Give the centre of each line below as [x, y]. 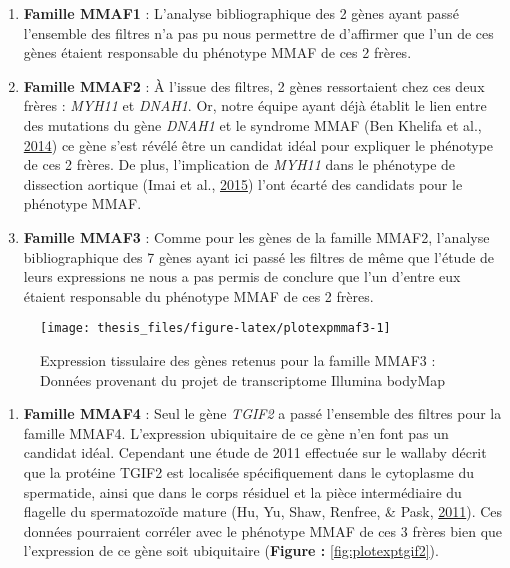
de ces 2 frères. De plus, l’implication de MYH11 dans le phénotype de [239, 164]
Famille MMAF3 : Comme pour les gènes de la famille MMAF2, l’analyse [256, 236]
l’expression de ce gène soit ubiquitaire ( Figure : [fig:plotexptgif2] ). [231, 550]
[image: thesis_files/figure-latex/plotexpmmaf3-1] [215, 328]
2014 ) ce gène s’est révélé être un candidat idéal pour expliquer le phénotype [258, 144]
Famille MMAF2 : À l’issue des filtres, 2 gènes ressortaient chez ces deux [254, 85]
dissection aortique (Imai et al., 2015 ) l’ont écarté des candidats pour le [243, 183]
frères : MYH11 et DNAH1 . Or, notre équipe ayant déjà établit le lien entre [255, 105]
